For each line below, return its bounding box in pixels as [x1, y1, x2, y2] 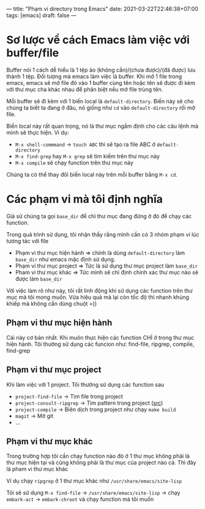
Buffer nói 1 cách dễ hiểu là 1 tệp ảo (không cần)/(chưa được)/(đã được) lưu [6, 66, 196, 73]
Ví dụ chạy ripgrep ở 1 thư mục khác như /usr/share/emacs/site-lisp [6, 477, 182, 485]
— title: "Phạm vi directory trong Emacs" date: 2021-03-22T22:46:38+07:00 [6, 5, 199, 12]
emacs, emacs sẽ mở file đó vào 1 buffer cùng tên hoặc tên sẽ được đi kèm [6, 79, 196, 86]
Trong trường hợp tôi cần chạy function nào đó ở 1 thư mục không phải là [6, 452, 190, 460]
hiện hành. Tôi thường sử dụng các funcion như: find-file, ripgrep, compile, [6, 340, 195, 348]
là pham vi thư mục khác [6, 466, 69, 473]
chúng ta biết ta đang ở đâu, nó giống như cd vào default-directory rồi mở [6, 104, 196, 111]
